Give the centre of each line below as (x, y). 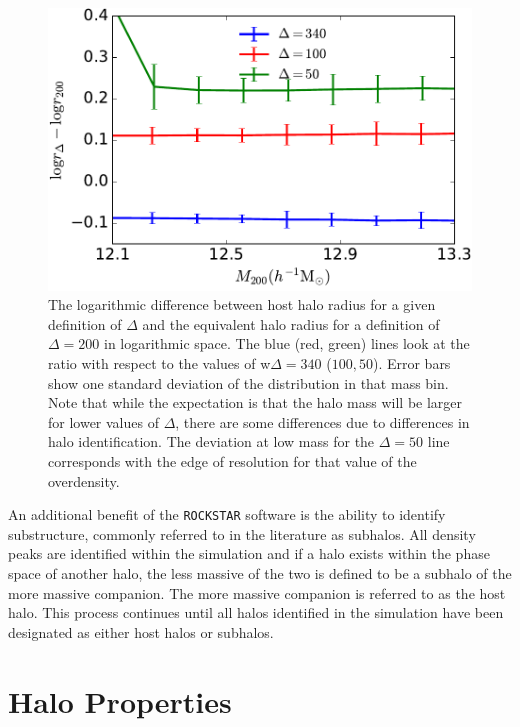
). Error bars (411, 363)
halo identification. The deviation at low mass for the (211, 441)
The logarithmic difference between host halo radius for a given (242, 304)
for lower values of (103, 421)
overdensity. (84, 480)
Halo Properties (120, 700)
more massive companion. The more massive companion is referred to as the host (257, 592)
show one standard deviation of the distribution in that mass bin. (248, 382)
